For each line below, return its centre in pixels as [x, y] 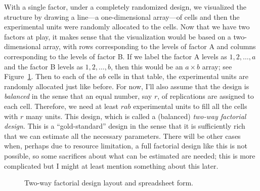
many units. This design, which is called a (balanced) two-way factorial [136, 116]
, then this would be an [147, 66]
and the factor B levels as [44, 66]
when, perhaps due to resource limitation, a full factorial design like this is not [126, 146]
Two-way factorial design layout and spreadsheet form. [109, 183]
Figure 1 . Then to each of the [50, 76]
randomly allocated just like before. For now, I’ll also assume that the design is [127, 86]
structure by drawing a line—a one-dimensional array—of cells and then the [122, 16]
